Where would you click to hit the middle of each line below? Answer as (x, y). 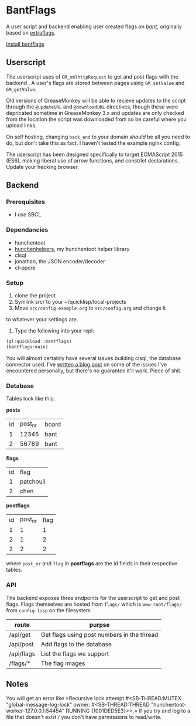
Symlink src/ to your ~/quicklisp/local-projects (71, 302)
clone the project (35, 296)
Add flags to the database (76, 644)
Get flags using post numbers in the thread (99, 635)
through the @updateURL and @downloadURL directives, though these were (92, 107)
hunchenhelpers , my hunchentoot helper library (72, 249)
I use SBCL (28, 215)
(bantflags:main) (27, 347)
